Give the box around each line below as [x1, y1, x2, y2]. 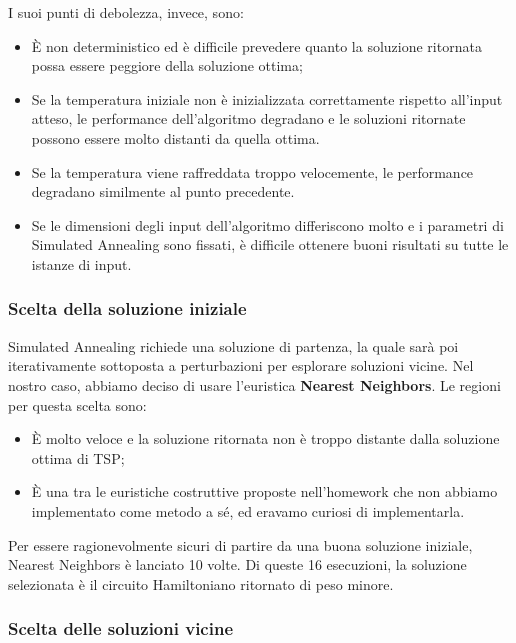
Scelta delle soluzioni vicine [8, 616, 234, 641]
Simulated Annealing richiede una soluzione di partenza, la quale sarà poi [8, 335, 459, 356]
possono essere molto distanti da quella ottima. [31, 127, 320, 148]
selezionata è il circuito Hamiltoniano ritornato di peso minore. [8, 573, 394, 594]
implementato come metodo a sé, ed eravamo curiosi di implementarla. [31, 500, 465, 521]
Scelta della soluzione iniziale [8, 296, 247, 321]
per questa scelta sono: [8, 394, 147, 415]
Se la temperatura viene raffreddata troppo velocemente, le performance [31, 161, 474, 182]
